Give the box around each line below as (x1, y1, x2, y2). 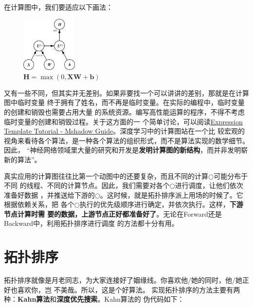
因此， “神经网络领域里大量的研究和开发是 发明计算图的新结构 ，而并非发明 (4, 145, 241, 155)
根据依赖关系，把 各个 (4, 199, 74, 209)
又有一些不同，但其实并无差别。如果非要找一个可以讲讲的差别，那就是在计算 (4, 87, 249, 98)
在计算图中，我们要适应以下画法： (4, 2, 113, 12)
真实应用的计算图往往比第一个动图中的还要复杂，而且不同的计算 (4, 171, 208, 181)
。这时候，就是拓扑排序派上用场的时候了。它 (100, 189, 243, 200)
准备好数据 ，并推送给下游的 (4, 189, 95, 200)
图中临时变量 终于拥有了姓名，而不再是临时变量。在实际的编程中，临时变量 (4, 97, 245, 107)
